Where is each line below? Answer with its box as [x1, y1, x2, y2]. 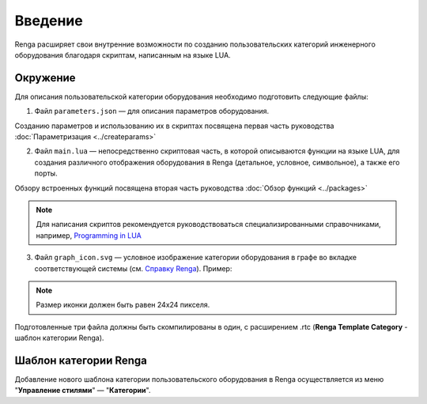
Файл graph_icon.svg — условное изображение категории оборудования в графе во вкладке [34, 253, 357, 262]
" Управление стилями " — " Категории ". [14, 386, 151, 395]
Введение [14, 12, 83, 29]
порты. [34, 168, 59, 178]
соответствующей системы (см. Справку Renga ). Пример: [34, 263, 232, 273]
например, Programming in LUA [36, 230, 142, 240]
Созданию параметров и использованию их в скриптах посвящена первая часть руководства [14, 121, 334, 130]
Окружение [14, 71, 76, 85]
